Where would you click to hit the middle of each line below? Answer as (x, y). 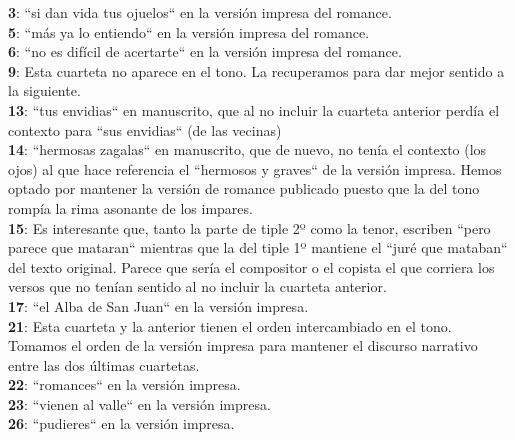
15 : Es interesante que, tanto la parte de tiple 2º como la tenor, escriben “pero (249, 227)
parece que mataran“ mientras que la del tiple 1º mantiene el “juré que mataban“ (258, 247)
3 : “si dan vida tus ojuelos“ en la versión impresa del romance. (200, 12)
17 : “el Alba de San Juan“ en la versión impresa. (158, 305)
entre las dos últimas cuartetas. (104, 364)
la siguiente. (44, 90)
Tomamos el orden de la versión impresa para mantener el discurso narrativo (243, 345)
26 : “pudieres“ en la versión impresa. (121, 423)
